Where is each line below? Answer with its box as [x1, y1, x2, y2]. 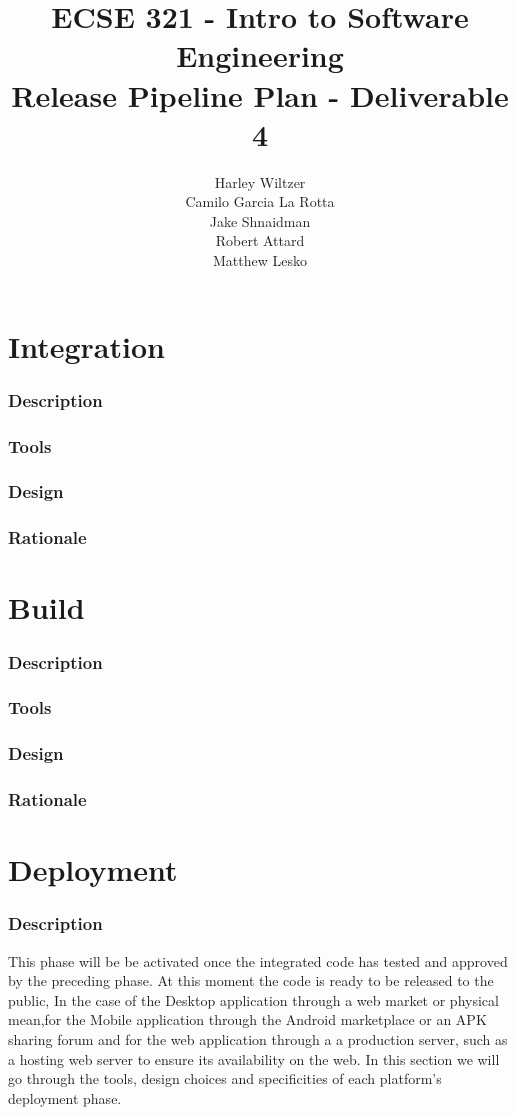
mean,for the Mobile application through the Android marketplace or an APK [8, 1009, 487, 1030]
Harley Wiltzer [214, 171, 306, 192]
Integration [8, 325, 165, 366]
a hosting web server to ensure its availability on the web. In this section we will [8, 1048, 500, 1069]
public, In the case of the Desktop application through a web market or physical [8, 989, 499, 1010]
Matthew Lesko [213, 250, 307, 271]
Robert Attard [215, 230, 305, 251]
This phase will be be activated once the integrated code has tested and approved [8, 950, 508, 971]
